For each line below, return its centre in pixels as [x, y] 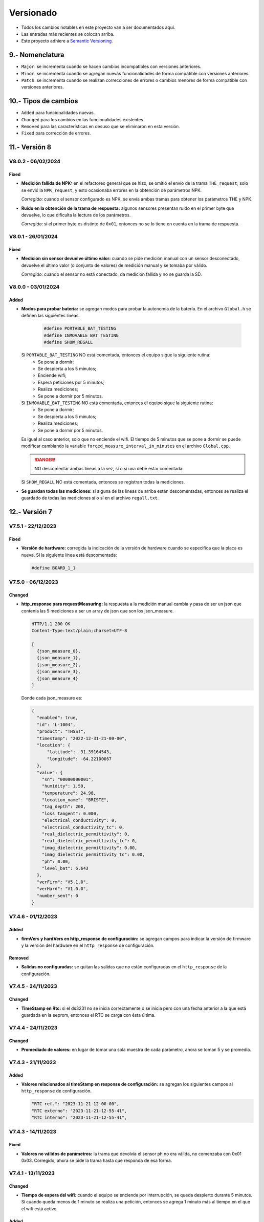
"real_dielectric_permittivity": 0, [86, 834]
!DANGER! [45, 459]
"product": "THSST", [61, 731]
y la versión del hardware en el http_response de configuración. [88, 945]
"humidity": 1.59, [64, 786]
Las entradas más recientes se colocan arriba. [68, 34]
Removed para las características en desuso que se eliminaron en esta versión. [101, 127]
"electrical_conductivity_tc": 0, [83, 827]
